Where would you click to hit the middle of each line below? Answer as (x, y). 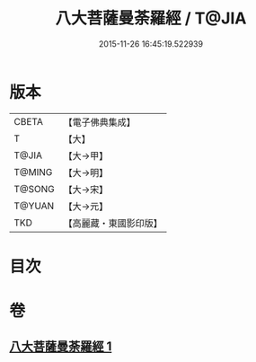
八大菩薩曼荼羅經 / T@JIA (151, 18)
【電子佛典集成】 (100, 122)
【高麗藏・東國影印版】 (113, 223)
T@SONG (35, 189)
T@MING (33, 172)
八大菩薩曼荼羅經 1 (61, 347)
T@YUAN (34, 206)
